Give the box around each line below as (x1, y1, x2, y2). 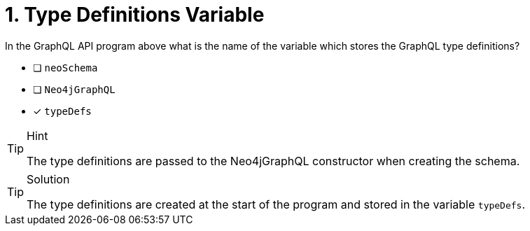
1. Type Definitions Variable (5, 3, 265, 27)
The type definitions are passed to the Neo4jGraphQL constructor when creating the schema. (27, 153, 520, 168)
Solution (27, 171, 70, 186)
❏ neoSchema (33, 61, 98, 73)
